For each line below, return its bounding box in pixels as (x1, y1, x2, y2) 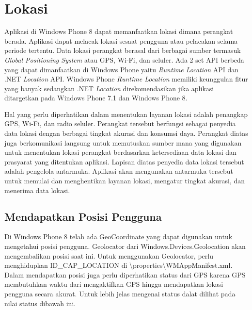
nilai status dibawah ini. (4, 298, 76, 308)
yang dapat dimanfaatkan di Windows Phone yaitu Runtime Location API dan (4, 64, 239, 74)
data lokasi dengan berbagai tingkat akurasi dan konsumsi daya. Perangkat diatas (4, 128, 248, 138)
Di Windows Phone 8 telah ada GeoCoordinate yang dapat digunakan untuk (4, 231, 233, 242)
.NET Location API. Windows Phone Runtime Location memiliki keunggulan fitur (4, 74, 248, 84)
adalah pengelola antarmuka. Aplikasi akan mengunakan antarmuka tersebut (4, 166, 234, 176)
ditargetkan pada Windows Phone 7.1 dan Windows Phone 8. (4, 93, 188, 103)
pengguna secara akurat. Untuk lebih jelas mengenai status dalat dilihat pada (4, 288, 236, 298)
